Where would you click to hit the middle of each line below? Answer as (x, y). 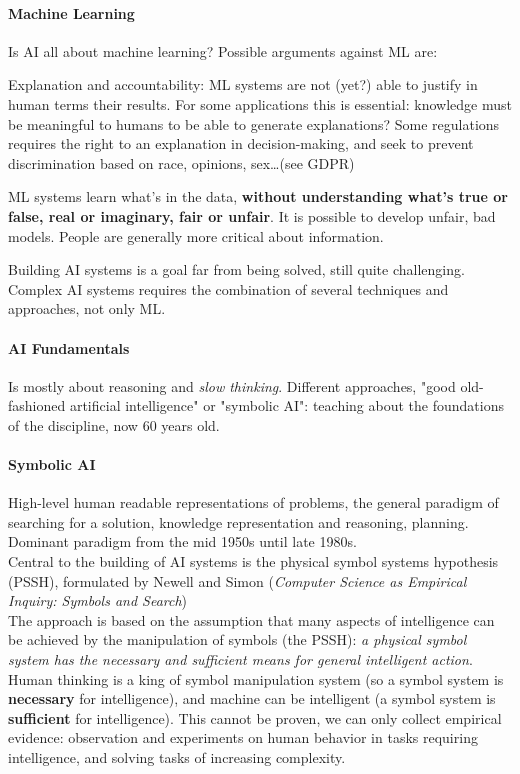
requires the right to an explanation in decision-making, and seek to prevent (241, 143)
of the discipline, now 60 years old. (114, 424)
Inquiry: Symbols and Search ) (98, 600)
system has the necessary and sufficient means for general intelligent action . (240, 659)
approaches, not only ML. (87, 308)
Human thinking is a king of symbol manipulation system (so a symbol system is (256, 678)
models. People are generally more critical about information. (196, 235)
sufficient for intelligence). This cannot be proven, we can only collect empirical (255, 717)
